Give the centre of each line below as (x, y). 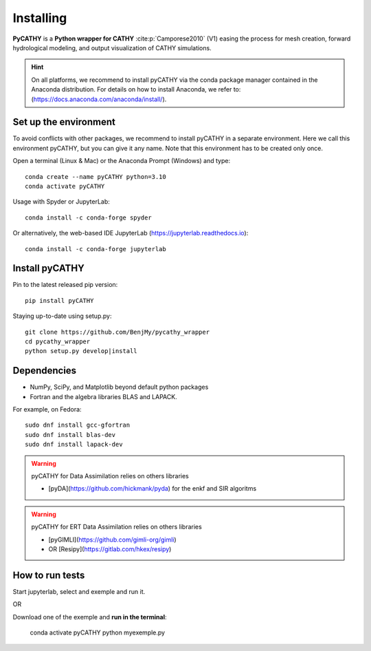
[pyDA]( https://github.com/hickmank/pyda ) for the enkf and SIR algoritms (153, 489)
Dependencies (45, 371)
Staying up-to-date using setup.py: (62, 316)
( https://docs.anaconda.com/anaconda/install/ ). (99, 99)
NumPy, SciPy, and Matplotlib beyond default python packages (119, 387)
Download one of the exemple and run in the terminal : (90, 617)
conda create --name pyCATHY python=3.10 (95, 177)
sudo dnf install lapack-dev (74, 445)
